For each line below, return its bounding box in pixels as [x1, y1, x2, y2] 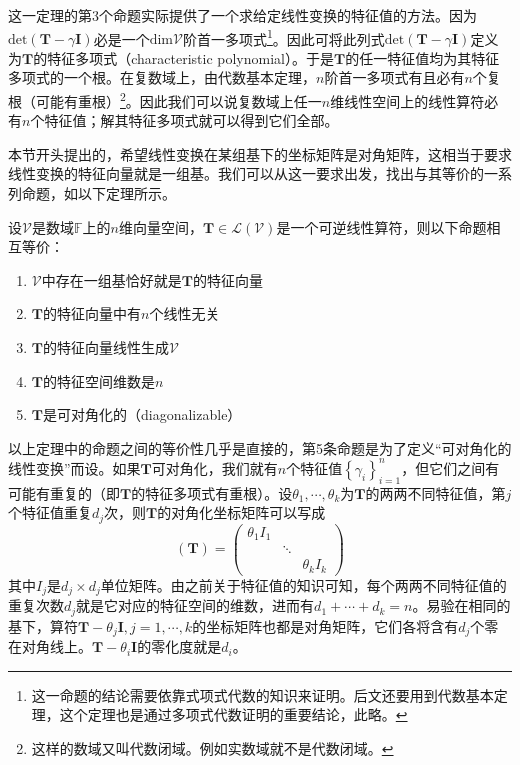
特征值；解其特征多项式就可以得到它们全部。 [44, 110, 339, 131]
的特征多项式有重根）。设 [131, 482, 293, 503]
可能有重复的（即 [8, 482, 120, 503]
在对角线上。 [8, 636, 92, 657]
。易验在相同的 [412, 595, 511, 616]
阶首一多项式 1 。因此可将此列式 [182, 25, 385, 49]
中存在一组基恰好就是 [41, 269, 182, 290]
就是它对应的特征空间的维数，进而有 [76, 595, 315, 616]
